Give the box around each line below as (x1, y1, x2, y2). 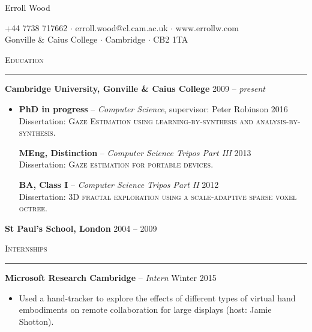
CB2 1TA (153, 33, 188, 46)
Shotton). (19, 315, 54, 327)
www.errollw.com (175, 21, 239, 34)
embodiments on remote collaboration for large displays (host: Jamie (19, 303, 272, 316)
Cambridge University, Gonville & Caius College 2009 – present (5, 82, 265, 95)
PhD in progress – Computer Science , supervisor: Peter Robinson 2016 (19, 102, 288, 115)
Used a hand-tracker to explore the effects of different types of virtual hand (19, 291, 296, 304)
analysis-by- (256, 114, 301, 127)
